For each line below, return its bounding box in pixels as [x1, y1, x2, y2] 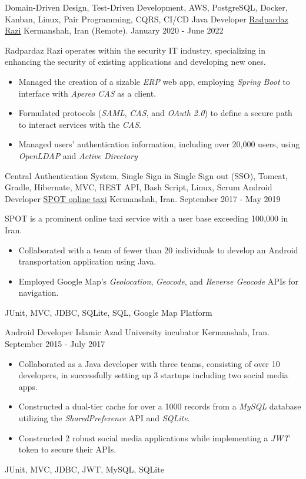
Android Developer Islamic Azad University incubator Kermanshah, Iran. [5, 326, 270, 338]
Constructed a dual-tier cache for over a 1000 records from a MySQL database [18, 400, 301, 412]
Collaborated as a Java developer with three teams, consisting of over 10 [18, 357, 280, 369]
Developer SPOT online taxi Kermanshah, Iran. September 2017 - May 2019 [5, 192, 281, 204]
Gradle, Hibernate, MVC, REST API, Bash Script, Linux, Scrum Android [5, 181, 272, 193]
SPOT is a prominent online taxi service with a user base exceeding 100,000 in [5, 212, 288, 224]
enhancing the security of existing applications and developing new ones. [5, 55, 266, 68]
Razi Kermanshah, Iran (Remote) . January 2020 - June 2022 [5, 24, 224, 37]
